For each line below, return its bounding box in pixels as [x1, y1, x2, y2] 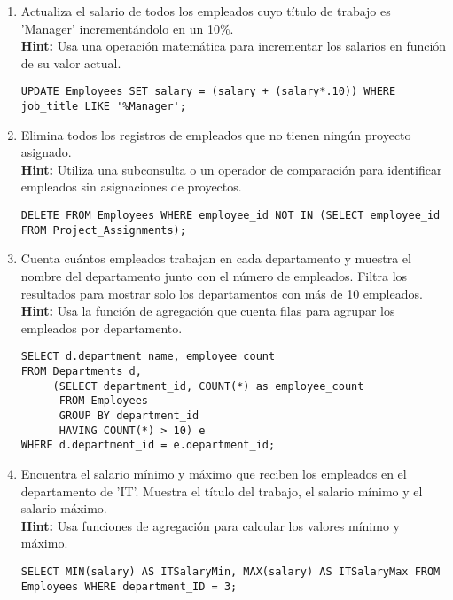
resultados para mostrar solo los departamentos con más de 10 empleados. [20, 284, 423, 302]
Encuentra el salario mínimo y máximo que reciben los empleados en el [20, 464, 407, 482]
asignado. [20, 143, 72, 161]
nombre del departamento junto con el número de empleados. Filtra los [20, 266, 408, 284]
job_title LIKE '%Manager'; [20, 100, 186, 113]
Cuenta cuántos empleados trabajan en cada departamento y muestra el [20, 249, 411, 268]
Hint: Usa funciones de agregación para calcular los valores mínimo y [20, 516, 400, 534]
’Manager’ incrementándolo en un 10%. [20, 19, 234, 37]
